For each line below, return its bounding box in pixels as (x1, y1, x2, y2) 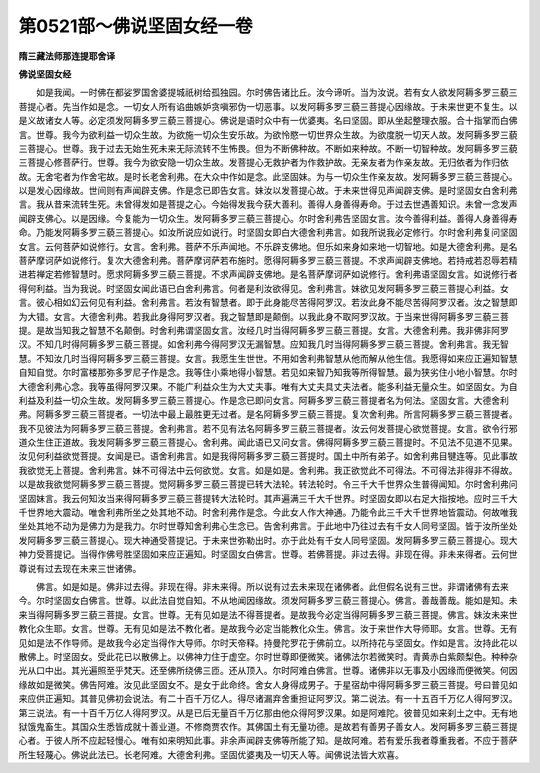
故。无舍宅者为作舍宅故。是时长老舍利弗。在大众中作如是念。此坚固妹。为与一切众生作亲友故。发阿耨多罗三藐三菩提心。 (18, 170, 518, 182)
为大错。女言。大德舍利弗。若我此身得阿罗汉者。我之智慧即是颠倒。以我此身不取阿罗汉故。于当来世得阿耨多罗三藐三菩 (18, 310, 509, 322)
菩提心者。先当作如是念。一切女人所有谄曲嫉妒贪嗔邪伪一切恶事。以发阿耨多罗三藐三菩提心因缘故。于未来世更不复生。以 (18, 100, 518, 112)
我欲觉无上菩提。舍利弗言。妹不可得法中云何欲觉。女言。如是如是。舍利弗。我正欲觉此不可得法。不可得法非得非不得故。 (18, 464, 518, 476)
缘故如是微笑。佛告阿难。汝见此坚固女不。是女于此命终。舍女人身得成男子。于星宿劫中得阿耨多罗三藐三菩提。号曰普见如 (18, 678, 518, 690)
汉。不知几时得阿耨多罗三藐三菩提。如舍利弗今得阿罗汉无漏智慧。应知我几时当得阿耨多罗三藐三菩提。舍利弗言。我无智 (18, 338, 509, 350)
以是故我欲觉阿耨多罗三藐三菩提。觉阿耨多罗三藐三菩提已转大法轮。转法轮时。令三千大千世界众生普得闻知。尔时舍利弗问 (18, 478, 518, 490)
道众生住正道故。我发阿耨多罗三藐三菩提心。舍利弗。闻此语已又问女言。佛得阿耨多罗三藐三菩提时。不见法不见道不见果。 (18, 436, 518, 449)
